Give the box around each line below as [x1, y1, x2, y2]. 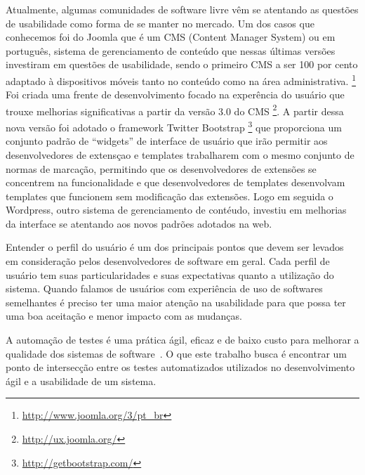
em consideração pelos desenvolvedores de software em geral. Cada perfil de [6, 254, 330, 268]
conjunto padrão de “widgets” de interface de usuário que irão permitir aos [6, 134, 328, 148]
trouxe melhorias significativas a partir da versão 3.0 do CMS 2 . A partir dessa [6, 101, 344, 118]
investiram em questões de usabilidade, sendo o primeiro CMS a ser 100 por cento [6, 57, 358, 72]
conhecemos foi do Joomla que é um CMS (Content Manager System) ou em [6, 30, 336, 44]
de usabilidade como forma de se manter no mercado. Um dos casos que [6, 15, 314, 30]
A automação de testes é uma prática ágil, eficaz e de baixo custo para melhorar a [6, 332, 359, 347]
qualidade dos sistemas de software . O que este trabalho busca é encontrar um [6, 346, 347, 360]
